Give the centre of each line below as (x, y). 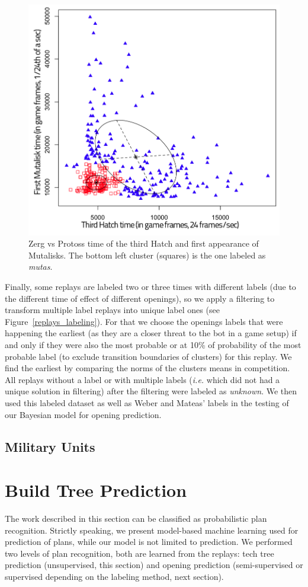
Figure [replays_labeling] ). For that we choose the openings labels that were (144, 321)
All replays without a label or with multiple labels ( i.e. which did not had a (142, 379)
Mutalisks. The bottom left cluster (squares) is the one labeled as (147, 255)
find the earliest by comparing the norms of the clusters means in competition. (147, 368)
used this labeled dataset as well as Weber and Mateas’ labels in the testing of (147, 403)
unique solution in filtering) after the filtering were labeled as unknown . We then (151, 391)
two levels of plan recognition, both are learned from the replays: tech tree (139, 553)
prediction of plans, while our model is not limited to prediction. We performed (149, 542)
